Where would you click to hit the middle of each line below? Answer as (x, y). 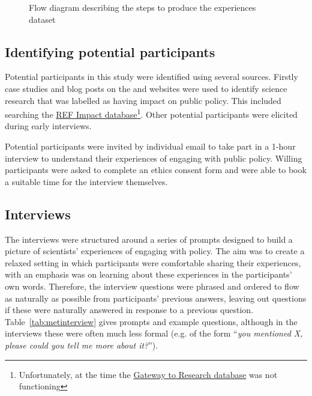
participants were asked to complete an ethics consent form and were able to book (156, 170)
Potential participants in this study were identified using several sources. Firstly (151, 77)
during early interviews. (48, 126)
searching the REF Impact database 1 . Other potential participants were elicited (151, 113)
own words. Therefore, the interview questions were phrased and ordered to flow (152, 286)
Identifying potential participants (110, 51)
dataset (42, 19)
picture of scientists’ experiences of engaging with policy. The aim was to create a (155, 251)
